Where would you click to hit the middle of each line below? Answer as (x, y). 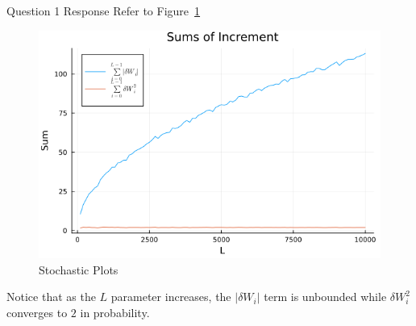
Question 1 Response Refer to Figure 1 (104, 10)
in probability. (115, 313)
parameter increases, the (171, 297)
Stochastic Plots (79, 269)
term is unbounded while (325, 297)
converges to (37, 313)
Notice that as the (51, 297)
